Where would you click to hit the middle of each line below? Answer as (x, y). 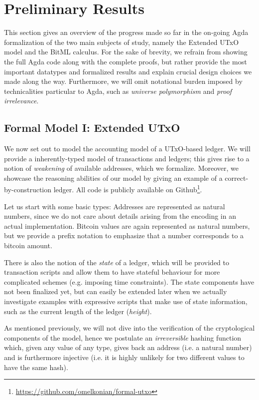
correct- (237, 178)
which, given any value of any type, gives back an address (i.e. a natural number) (128, 347)
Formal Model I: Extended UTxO (92, 128)
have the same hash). (36, 367)
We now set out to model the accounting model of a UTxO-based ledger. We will (127, 149)
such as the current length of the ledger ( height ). (78, 311)
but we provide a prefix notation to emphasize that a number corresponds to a (124, 235)
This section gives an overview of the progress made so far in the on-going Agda (126, 32)
